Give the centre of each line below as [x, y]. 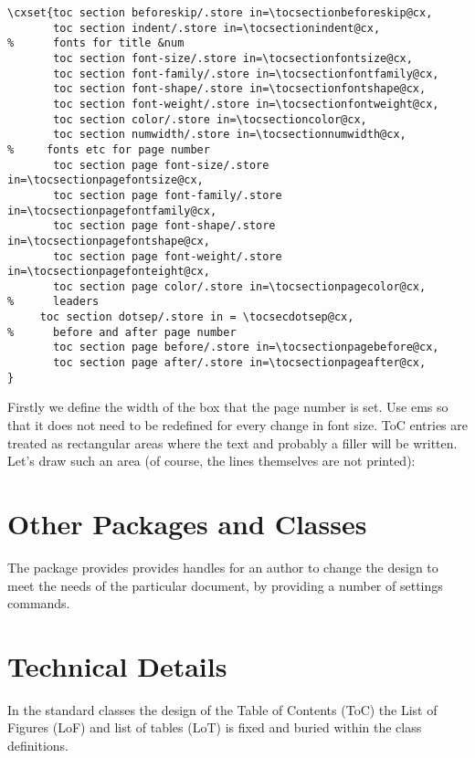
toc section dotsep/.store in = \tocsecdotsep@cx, [197, 317]
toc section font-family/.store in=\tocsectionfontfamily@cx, [246, 74]
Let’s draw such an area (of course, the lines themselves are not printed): [211, 461]
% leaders [53, 302]
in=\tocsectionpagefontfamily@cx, [112, 211]
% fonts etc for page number [109, 149]
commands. [39, 603]
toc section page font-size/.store [161, 165]
